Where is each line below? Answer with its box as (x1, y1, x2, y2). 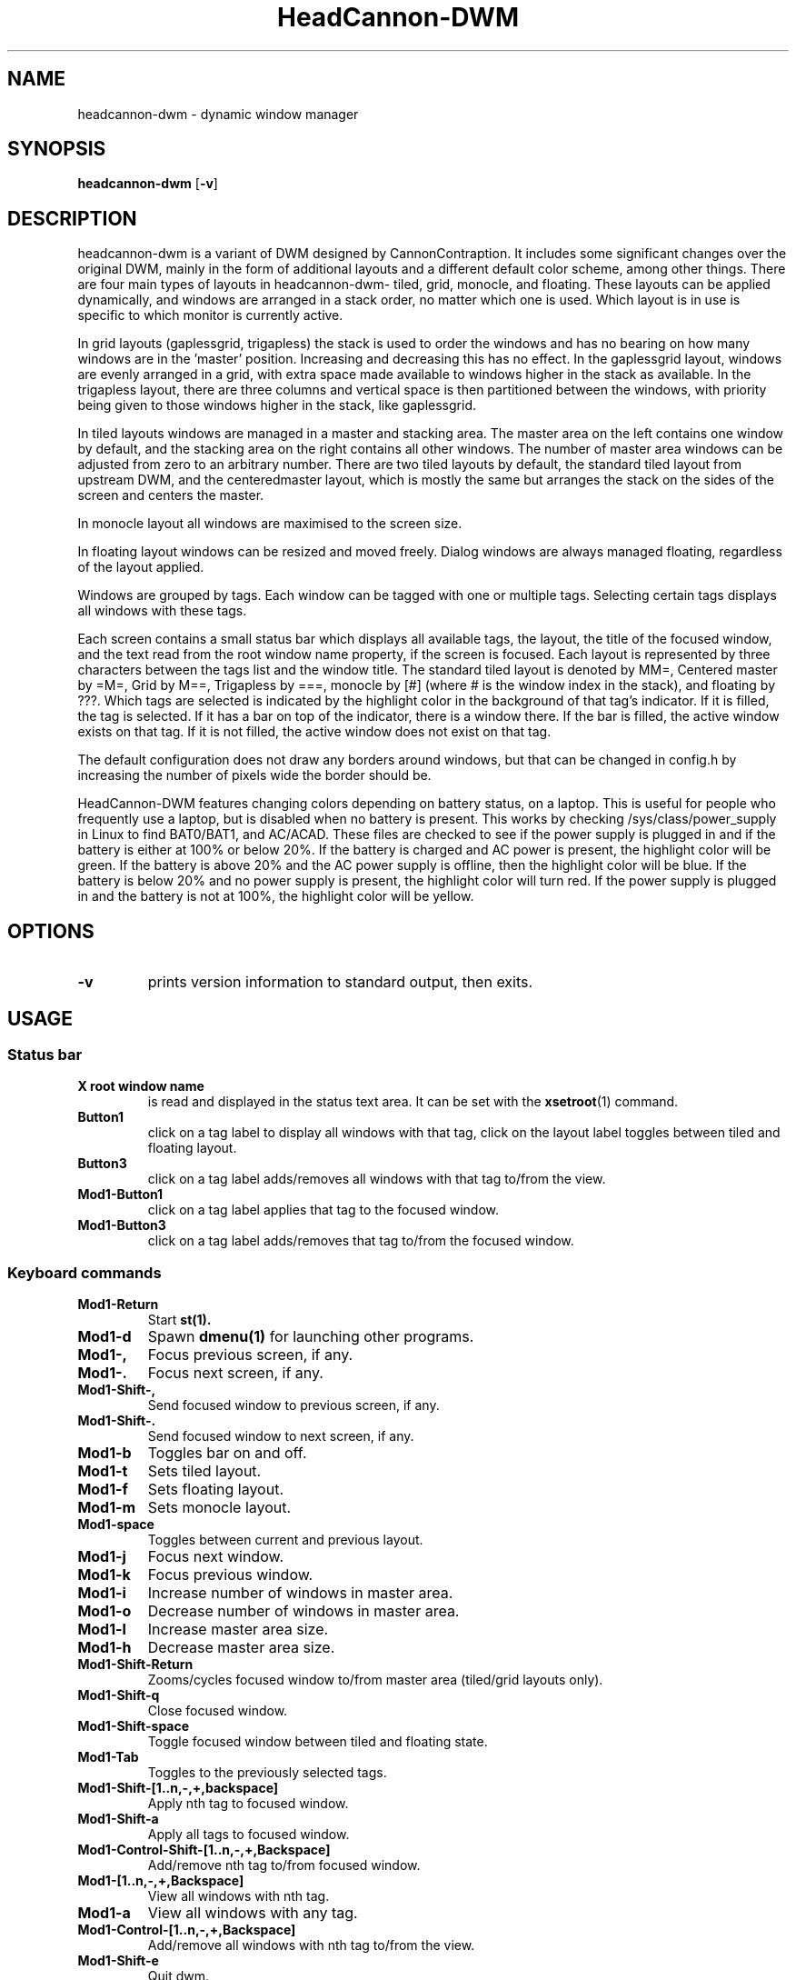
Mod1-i (77, 1584, 126, 1603)
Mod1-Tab (77, 1749, 139, 1765)
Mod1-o (77, 1602, 132, 1621)
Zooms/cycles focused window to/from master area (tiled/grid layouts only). (147, 1672, 603, 1688)
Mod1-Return (77, 1296, 159, 1313)
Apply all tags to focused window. (147, 1826, 350, 1843)
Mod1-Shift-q (77, 1687, 160, 1704)
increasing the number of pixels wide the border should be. (77, 767, 432, 784)
